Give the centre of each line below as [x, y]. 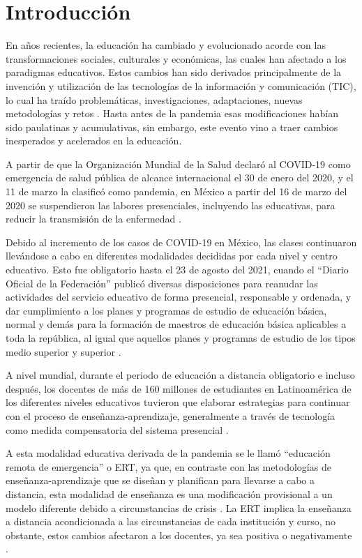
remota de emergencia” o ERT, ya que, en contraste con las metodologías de [168, 466]
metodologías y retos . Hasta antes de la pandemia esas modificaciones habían [172, 113]
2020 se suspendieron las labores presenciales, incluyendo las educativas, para [171, 205]
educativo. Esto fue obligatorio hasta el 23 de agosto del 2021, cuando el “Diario [177, 270]
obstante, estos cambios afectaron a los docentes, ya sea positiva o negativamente [179, 535]
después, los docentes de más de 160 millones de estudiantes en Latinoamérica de [179, 388]
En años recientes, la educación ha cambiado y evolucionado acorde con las [166, 45]
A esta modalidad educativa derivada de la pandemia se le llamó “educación [168, 453]
